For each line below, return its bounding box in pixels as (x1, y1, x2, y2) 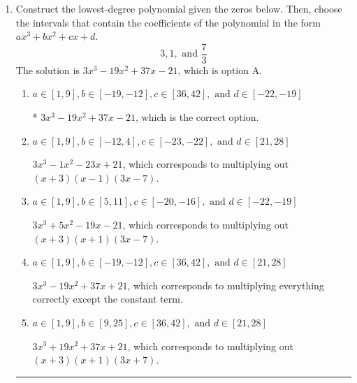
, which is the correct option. (136, 110, 259, 124)
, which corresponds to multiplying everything (127, 277, 324, 292)
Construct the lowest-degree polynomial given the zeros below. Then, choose (15, 1, 342, 15)
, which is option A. (177, 62, 263, 77)
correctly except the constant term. (32, 291, 183, 306)
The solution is (15, 62, 80, 77)
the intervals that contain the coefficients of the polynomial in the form (15, 15, 321, 29)
